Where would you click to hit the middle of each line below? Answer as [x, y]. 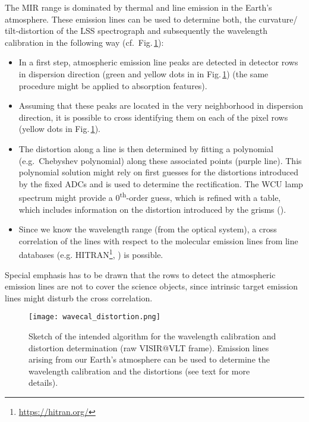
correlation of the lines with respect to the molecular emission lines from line [158, 240]
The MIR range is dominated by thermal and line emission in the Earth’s [138, 7]
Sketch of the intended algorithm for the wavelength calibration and [152, 336]
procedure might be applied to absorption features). [113, 85]
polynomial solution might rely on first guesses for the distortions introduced [158, 172]
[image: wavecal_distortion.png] [94, 317]
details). [43, 382]
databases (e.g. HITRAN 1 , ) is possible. [91, 253]
